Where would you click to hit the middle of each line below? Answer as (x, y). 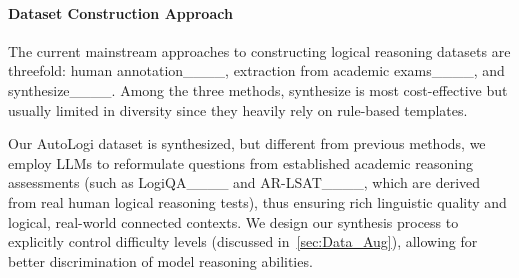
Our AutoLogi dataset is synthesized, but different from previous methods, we (247, 143)
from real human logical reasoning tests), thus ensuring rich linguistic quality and (257, 201)
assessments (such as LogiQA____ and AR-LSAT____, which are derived (244, 182)
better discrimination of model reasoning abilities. (160, 260)
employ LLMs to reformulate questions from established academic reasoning (240, 162)
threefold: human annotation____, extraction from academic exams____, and (256, 70)
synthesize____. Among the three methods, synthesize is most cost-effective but (258, 89)
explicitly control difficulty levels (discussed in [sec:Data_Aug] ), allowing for (243, 241)
